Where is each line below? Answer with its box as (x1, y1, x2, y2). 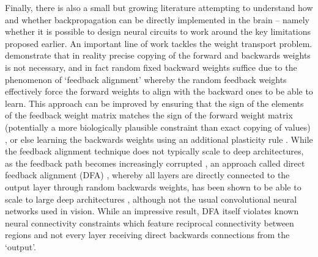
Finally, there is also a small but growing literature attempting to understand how (5, 1, 313, 13)
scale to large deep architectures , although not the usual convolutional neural (5, 192, 297, 205)
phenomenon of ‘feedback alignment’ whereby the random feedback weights (5, 73, 287, 85)
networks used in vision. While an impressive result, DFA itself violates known (5, 205, 299, 217)
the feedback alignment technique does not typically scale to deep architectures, (5, 145, 304, 157)
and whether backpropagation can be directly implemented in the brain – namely (5, 13, 309, 26)
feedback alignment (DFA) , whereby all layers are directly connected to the (5, 168, 290, 181)
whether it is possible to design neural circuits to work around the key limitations (5, 25, 311, 38)
